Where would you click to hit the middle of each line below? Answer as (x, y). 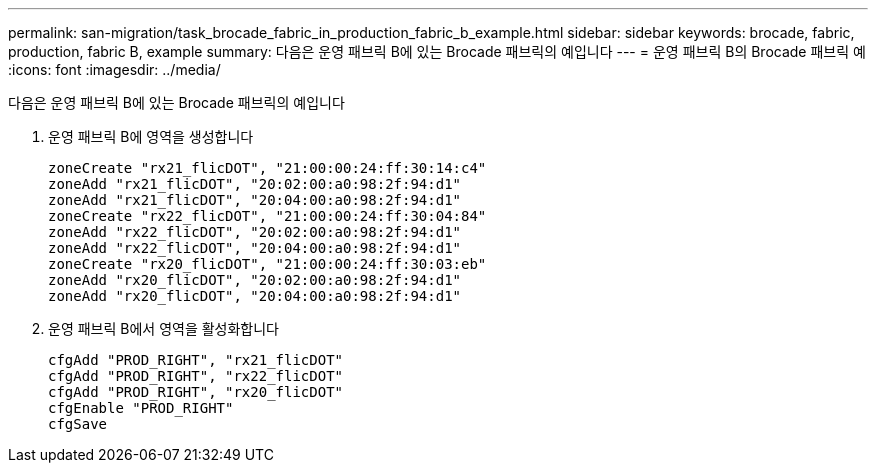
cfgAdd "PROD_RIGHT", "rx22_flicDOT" (196, 376)
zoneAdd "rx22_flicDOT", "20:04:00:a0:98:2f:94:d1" (255, 248)
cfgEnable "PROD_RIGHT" (141, 408)
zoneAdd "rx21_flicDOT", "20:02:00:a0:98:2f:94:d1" (255, 184)
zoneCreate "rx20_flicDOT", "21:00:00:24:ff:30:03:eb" (267, 264)
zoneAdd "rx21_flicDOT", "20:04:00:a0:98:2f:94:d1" (255, 200)
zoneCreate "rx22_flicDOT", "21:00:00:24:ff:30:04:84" (267, 216)
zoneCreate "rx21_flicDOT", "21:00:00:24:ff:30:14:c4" (267, 168)
